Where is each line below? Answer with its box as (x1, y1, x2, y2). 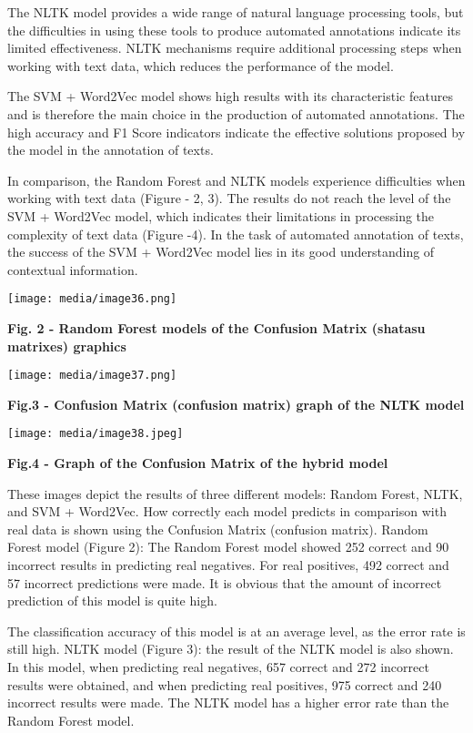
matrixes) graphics (7, 336, 126, 355)
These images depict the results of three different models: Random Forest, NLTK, (7, 484, 463, 503)
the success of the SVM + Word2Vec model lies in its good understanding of (7, 242, 435, 261)
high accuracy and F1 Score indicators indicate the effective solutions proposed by (7, 122, 466, 141)
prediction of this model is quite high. (7, 591, 217, 610)
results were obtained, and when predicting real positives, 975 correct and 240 (7, 675, 442, 694)
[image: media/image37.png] (7, 369, 177, 382)
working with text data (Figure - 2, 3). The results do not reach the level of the (7, 188, 451, 208)
